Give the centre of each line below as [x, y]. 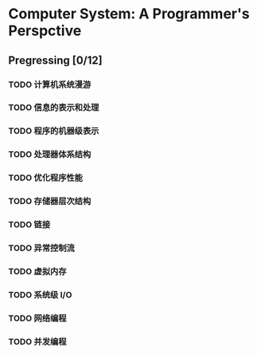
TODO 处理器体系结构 [50, 155]
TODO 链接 [29, 225]
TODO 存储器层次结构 [50, 202]
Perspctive [45, 31]
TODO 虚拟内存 [37, 271]
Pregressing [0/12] [55, 60]
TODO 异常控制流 [42, 248]
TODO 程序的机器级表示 [54, 131]
